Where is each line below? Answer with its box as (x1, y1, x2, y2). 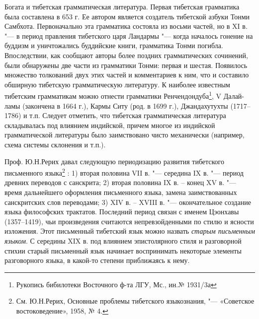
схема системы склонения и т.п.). (4, 139, 106, 149)
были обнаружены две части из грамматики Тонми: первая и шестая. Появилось (4, 60, 248, 70)
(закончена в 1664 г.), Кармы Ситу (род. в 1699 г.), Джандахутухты (22, 100, 228, 111)
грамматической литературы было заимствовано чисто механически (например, (4, 129, 245, 140)
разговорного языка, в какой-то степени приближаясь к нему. (4, 255, 190, 265)
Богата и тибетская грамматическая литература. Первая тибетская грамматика (4, 1, 240, 11)
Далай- (223, 91, 245, 101)
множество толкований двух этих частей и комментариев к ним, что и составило (4, 69, 249, 80)
